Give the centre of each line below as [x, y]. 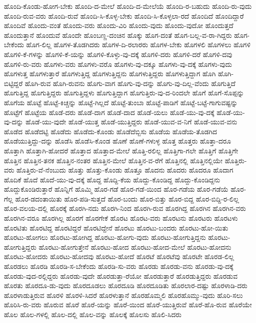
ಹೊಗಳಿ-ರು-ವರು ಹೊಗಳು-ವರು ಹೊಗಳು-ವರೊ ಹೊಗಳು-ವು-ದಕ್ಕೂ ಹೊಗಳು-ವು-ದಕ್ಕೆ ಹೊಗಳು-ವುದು [118, 64]
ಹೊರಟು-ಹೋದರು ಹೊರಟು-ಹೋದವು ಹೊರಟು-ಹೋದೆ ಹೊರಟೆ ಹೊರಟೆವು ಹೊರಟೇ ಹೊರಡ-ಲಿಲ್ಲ [119, 256]
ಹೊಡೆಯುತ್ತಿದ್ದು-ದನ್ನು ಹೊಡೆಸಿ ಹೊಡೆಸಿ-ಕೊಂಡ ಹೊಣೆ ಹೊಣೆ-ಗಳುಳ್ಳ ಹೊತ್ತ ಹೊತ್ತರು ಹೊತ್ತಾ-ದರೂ [118, 141]
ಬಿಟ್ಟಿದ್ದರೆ [13, 83]
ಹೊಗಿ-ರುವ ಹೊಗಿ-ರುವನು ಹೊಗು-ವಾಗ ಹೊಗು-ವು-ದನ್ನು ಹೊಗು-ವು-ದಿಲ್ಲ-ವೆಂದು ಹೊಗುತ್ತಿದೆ [130, 83]
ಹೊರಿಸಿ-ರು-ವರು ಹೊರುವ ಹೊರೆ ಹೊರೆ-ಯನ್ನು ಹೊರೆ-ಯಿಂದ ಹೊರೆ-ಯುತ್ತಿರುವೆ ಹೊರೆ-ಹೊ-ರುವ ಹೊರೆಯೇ [128, 305]
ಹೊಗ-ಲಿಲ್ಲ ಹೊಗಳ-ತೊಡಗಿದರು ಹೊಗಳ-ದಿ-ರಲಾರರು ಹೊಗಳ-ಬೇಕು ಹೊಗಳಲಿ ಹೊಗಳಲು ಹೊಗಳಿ [138, 44]
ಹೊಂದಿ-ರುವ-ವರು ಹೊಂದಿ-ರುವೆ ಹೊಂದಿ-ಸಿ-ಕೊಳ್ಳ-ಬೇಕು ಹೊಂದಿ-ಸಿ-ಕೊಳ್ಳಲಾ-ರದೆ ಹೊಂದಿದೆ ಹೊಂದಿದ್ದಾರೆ [124, 15]
